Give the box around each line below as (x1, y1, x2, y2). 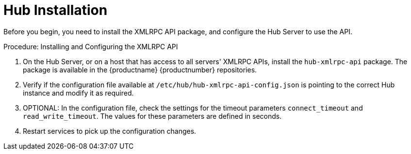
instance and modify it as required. (23, 88, 134, 97)
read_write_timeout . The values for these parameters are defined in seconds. (23, 112, 282, 120)
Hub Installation (3, 2, 108, 18)
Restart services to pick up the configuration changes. (23, 126, 197, 135)
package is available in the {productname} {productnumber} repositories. (23, 65, 257, 74)
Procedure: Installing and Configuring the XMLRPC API (3, 42, 178, 51)
